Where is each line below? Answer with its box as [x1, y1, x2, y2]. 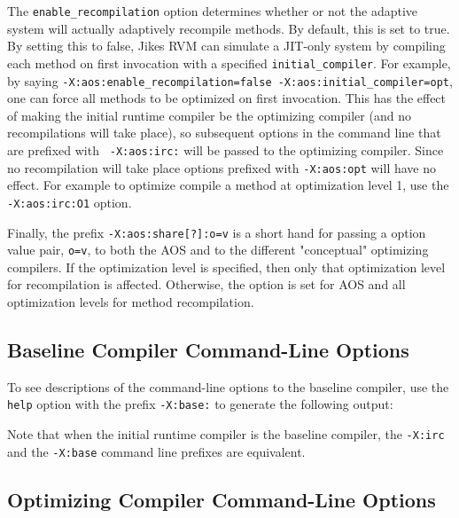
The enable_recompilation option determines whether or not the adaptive [7, 2, 418, 20]
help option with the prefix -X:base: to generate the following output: [7, 395, 393, 413]
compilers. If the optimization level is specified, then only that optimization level [7, 257, 446, 276]
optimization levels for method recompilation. [7, 293, 254, 310]
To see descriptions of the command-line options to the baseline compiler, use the [7, 377, 449, 396]
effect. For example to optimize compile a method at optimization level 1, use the [7, 176, 449, 194]
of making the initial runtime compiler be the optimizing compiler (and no [7, 106, 411, 124]
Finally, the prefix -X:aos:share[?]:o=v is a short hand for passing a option [7, 223, 426, 241]
